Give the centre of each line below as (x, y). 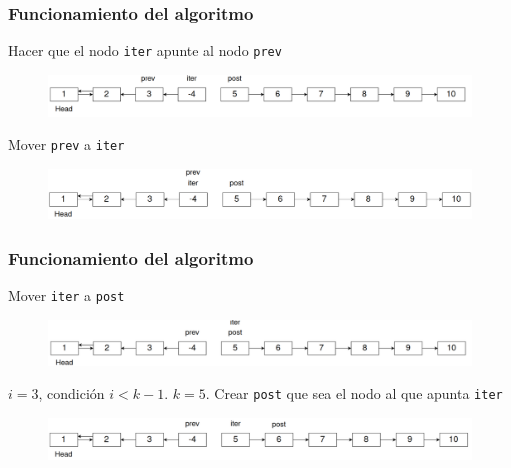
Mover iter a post (66, 294)
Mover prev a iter (66, 144)
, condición (71, 393)
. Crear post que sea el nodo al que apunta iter (354, 393)
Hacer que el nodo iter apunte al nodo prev (145, 50)
